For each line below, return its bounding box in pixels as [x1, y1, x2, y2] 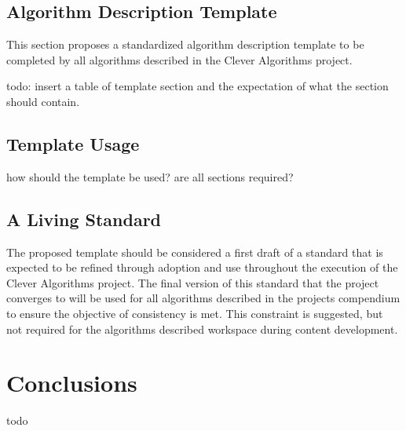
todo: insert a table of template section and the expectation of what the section [6, 78, 389, 94]
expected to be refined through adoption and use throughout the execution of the [6, 259, 398, 276]
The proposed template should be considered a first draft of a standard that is [6, 243, 383, 260]
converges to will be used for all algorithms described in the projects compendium [6, 290, 401, 306]
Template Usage [6, 131, 140, 155]
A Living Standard [6, 206, 162, 231]
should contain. [6, 93, 80, 109]
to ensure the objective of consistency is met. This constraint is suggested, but [6, 305, 383, 321]
